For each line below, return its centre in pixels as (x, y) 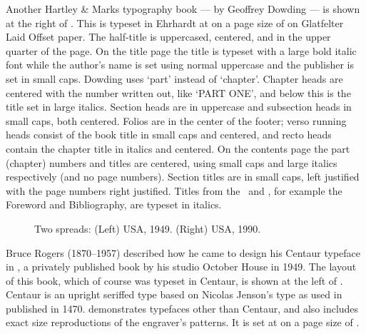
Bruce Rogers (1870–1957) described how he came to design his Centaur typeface (183, 252)
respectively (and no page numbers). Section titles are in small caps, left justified (183, 177)
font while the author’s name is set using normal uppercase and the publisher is (180, 65)
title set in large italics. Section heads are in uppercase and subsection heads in (179, 107)
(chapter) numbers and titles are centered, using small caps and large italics (172, 162)
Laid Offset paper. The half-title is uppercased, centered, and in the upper (168, 37)
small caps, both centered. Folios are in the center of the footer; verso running (176, 120)
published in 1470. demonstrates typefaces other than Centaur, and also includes (182, 308)
